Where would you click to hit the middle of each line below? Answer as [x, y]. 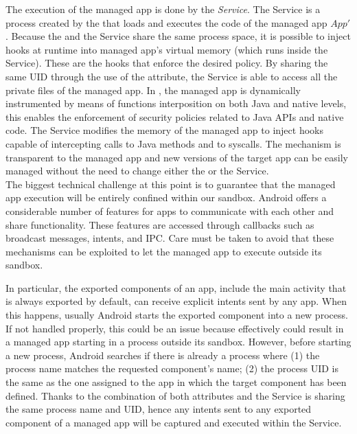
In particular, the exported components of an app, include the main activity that [176, 287]
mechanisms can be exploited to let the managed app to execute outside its [164, 251]
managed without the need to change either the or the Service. [137, 171]
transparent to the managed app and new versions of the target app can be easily [177, 157]
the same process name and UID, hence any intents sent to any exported [159, 409]
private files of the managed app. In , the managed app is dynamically [153, 90]
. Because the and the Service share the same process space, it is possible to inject [178, 36]
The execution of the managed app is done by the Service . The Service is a [163, 9]
